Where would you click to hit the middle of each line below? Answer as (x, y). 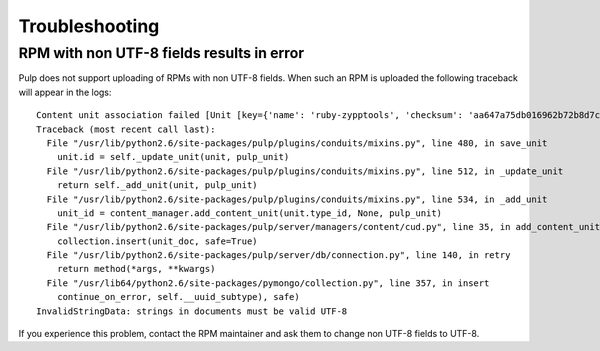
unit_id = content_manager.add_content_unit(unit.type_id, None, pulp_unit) (249, 213)
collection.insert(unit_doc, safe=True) (157, 241)
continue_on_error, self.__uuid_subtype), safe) (178, 297)
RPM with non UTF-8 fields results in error (161, 53)
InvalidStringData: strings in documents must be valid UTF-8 (192, 311)
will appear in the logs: (65, 92)
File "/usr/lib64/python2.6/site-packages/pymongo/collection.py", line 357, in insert (268, 283)
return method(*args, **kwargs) (136, 269)
